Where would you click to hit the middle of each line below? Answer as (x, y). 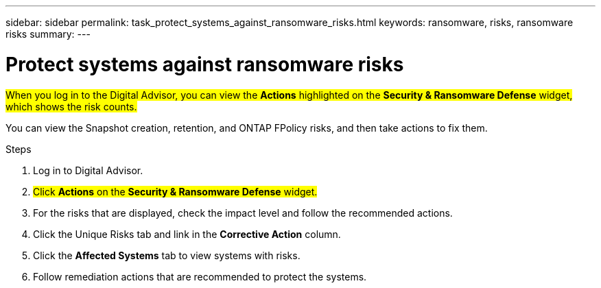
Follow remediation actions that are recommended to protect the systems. (200, 276)
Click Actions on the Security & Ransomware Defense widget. (175, 191)
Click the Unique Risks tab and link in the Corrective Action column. (187, 234)
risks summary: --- (48, 34)
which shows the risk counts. (71, 106)
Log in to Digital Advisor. (88, 170)
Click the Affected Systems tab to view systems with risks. (167, 255)
